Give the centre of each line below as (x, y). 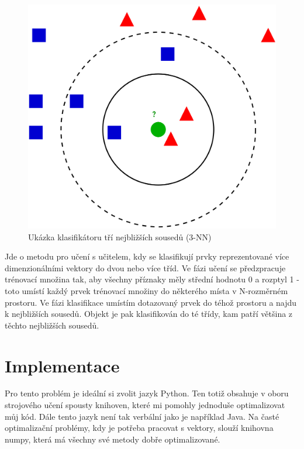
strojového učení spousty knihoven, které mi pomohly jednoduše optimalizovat (145, 405)
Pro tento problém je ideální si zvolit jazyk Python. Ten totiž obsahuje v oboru (147, 393)
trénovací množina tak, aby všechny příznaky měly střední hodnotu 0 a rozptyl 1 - (152, 279)
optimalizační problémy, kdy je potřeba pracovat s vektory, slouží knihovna (139, 428)
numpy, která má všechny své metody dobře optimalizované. (113, 439)
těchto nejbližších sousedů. (52, 325)
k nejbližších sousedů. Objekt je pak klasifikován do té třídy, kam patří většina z (149, 314)
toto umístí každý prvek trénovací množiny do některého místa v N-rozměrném (146, 290)
